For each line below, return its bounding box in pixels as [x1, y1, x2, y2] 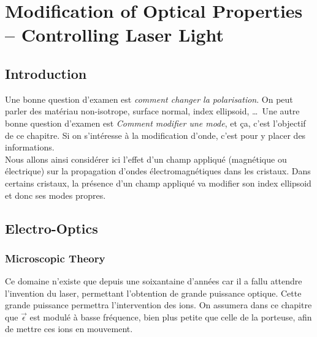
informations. [5, 141, 55, 154]
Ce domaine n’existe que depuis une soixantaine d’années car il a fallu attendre [5, 275, 302, 287]
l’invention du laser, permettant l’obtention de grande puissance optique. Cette [5, 286, 302, 299]
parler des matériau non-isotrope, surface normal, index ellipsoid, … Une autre [5, 105, 300, 117]
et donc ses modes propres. [5, 188, 106, 201]
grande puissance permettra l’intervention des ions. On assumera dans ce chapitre [5, 298, 312, 311]
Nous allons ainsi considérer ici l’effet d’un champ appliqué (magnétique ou [5, 152, 287, 165]
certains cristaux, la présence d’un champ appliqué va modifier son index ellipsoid [5, 176, 311, 189]
